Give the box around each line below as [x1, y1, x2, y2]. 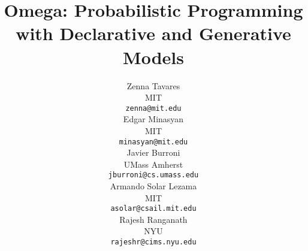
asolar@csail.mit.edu [110, 204, 197, 213]
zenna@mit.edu [125, 104, 182, 113]
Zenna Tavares [126, 79, 180, 92]
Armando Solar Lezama [110, 180, 197, 192]
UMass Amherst [123, 158, 183, 170]
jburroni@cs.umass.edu [108, 171, 199, 180]
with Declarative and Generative [16, 21, 291, 46]
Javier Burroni [126, 146, 180, 159]
